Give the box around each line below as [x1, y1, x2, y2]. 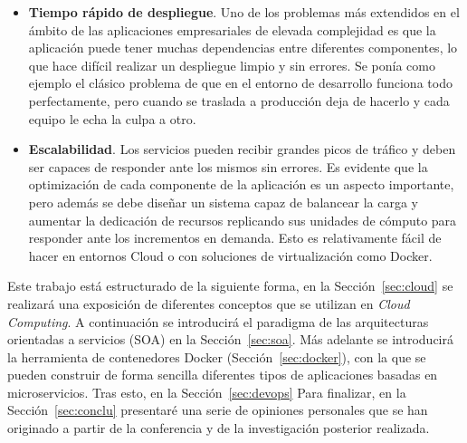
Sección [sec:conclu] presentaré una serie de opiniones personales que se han [7, 400, 428, 419]
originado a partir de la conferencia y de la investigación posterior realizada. [7, 419, 430, 438]
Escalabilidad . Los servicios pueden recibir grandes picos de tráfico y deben [28, 140, 456, 159]
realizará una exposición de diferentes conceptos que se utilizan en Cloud [7, 294, 410, 313]
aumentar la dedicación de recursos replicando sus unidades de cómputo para [28, 210, 457, 229]
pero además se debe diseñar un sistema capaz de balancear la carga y [28, 192, 419, 211]
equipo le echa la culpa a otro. [28, 109, 196, 128]
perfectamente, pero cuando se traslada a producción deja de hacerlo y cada [28, 91, 450, 110]
